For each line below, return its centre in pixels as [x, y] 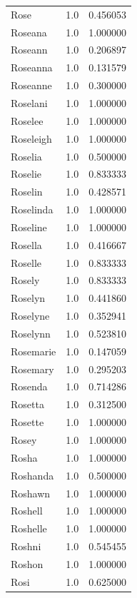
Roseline [29, 227]
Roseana [29, 32]
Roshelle [29, 528]
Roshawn [31, 493]
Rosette [27, 422]
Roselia [26, 156]
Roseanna [32, 67]
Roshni [26, 546]
